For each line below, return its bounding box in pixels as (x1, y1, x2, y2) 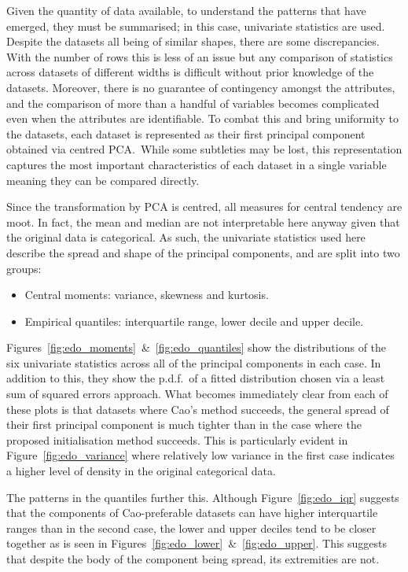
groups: (6, 260, 42, 276)
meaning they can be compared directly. (6, 172, 200, 188)
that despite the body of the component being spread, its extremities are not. (6, 551, 380, 566)
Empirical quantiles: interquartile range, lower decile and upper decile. (24, 312, 364, 329)
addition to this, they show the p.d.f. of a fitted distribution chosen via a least (6, 370, 385, 386)
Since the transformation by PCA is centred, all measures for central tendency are (6, 198, 402, 215)
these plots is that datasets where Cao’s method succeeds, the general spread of (6, 400, 389, 417)
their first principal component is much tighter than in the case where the (6, 416, 362, 433)
